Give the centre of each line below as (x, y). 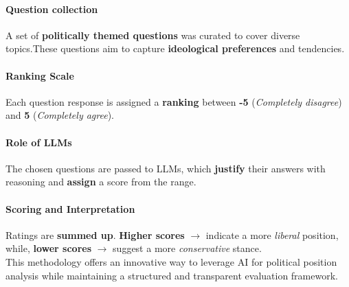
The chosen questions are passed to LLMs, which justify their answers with (166, 168)
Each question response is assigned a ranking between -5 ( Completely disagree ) (174, 101)
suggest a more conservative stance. (187, 248)
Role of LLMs (39, 142)
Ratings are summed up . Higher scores (95, 234)
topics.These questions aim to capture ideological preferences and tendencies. (175, 48)
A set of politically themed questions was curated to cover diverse (153, 35)
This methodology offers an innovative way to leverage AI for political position (171, 261)
